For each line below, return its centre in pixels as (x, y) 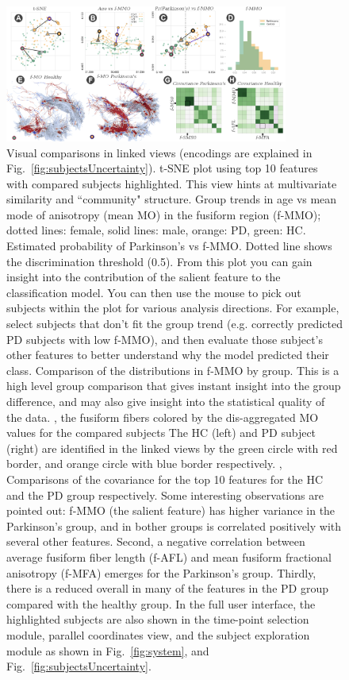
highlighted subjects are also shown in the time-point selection (158, 619)
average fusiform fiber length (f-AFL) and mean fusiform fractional (169, 556)
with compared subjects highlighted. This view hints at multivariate (172, 183)
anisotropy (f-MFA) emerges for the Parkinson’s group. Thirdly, (161, 572)
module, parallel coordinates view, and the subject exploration (158, 634)
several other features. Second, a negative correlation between (156, 541)
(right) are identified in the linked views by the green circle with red (172, 448)
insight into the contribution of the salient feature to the (144, 277)
